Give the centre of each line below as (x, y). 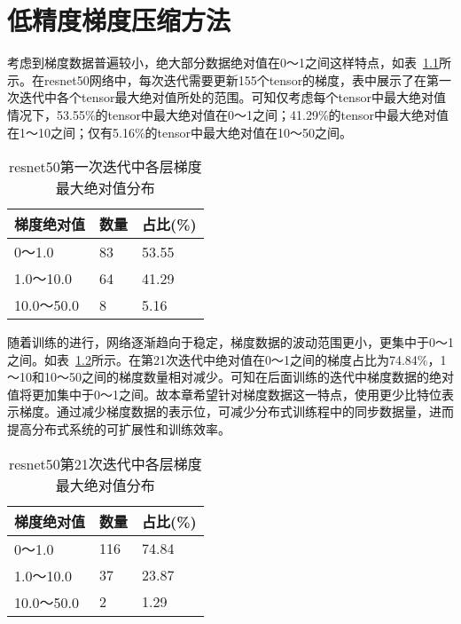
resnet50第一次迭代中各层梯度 (105, 167)
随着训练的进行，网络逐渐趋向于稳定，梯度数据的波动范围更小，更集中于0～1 (230, 342)
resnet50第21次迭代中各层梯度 (105, 463)
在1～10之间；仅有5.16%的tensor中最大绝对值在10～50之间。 (180, 132)
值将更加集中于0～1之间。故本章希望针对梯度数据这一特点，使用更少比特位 (224, 394)
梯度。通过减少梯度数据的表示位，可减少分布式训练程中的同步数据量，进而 (236, 411)
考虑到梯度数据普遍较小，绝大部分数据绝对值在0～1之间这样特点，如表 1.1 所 (229, 63)
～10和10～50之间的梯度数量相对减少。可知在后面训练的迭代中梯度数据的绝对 (230, 377)
